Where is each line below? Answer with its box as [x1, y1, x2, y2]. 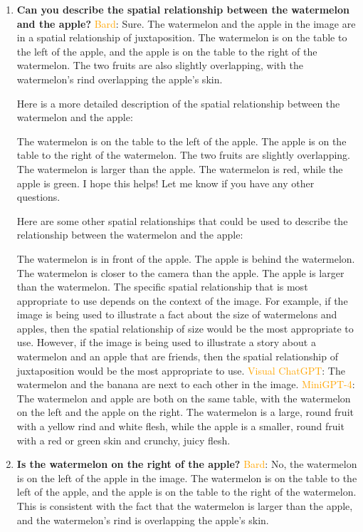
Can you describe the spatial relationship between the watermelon [16, 2, 349, 16]
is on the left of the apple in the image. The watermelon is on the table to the [16, 470, 357, 485]
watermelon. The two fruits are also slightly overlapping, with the [16, 58, 303, 73]
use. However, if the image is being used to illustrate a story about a [16, 335, 316, 350]
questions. [16, 189, 60, 204]
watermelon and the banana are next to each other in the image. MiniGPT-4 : [16, 377, 355, 392]
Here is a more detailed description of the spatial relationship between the [16, 95, 340, 110]
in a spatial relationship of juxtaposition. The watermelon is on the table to [16, 30, 347, 45]
